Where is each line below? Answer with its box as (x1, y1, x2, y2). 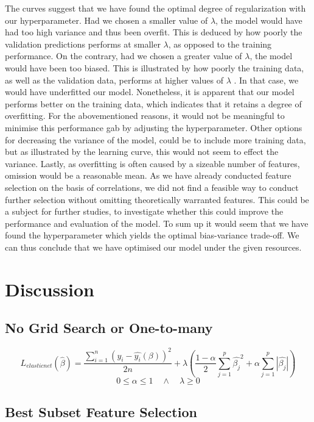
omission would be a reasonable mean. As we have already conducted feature (5, 169, 291, 182)
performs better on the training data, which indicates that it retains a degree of (5, 97, 302, 110)
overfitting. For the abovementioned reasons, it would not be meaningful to (5, 109, 285, 122)
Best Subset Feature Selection (5, 402, 197, 421)
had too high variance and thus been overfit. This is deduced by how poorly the (5, 26, 302, 38)
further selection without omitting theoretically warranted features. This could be (5, 193, 309, 206)
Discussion (5, 276, 94, 301)
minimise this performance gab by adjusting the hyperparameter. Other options (5, 121, 302, 134)
